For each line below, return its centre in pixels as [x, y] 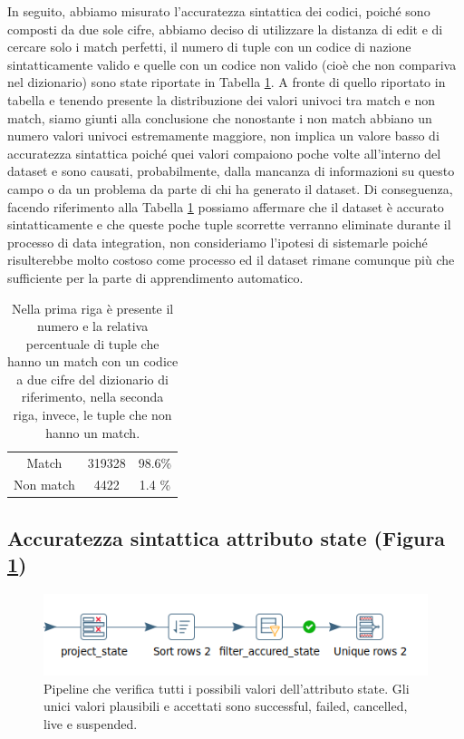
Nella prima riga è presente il [92, 308]
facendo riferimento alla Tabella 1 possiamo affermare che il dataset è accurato [226, 206]
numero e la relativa [93, 326]
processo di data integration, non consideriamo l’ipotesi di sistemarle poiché [217, 242]
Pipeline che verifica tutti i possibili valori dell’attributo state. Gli [227, 688]
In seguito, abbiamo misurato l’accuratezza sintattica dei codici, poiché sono [219, 11]
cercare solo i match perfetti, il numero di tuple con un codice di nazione [209, 47]
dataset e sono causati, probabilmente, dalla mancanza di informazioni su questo [231, 171]
